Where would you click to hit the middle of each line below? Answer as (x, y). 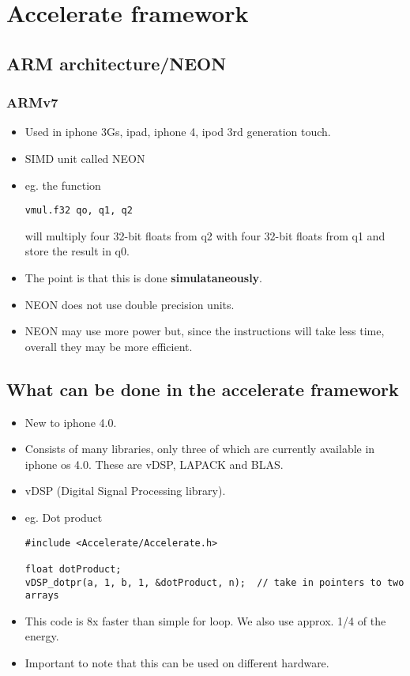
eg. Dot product (64, 517)
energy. (42, 636)
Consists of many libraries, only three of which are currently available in (200, 449)
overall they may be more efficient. (109, 346)
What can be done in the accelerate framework (203, 389)
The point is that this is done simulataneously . (144, 278)
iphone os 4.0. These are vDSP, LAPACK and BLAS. (154, 464)
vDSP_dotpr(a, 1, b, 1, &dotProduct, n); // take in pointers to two (214, 582)
